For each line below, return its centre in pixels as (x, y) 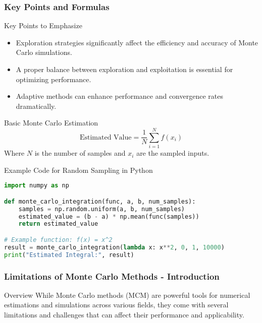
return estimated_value (58, 224)
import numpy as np (37, 186)
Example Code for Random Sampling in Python (78, 170)
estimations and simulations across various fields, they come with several (116, 305)
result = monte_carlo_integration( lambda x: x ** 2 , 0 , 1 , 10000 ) (114, 247)
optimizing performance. (54, 79)
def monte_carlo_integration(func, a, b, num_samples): (100, 201)
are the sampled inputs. (173, 153)
